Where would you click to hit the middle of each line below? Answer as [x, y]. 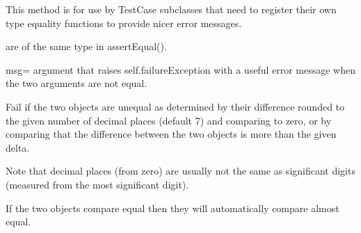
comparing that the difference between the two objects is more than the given [171, 134]
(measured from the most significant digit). [97, 184]
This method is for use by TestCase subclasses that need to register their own [171, 9]
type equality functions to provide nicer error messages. [124, 23]
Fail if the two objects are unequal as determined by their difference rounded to [175, 106]
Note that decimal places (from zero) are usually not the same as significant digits [180, 171]
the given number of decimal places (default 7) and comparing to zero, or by [169, 120]
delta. [18, 147]
